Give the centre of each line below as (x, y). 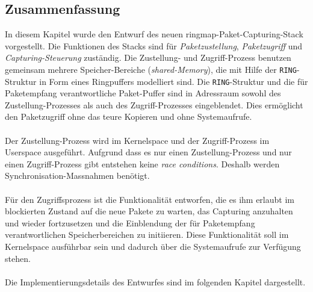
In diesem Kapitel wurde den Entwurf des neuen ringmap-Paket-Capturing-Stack (154, 34)
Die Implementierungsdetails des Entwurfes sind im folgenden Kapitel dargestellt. (155, 281)
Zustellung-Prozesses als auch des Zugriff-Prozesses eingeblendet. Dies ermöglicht (154, 104)
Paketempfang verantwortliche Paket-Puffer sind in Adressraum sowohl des (143, 93)
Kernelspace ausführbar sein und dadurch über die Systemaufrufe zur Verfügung (153, 247)
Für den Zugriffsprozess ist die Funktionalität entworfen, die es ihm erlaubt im (150, 199)
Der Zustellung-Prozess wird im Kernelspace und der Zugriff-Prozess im (137, 140)
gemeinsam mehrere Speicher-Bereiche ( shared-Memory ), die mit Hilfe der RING (151, 69)
